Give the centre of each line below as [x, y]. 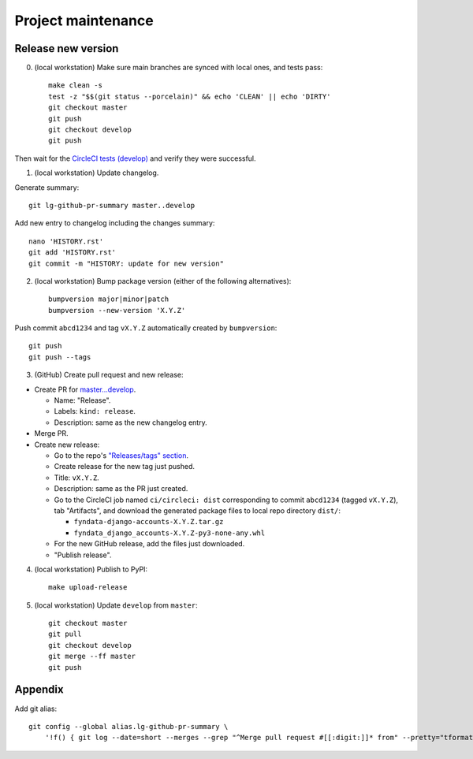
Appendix [39, 690]
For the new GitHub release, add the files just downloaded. [149, 544]
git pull [65, 634]
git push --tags [60, 357]
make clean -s [75, 86]
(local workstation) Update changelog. [97, 173]
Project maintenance [84, 20]
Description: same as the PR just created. [121, 489]
